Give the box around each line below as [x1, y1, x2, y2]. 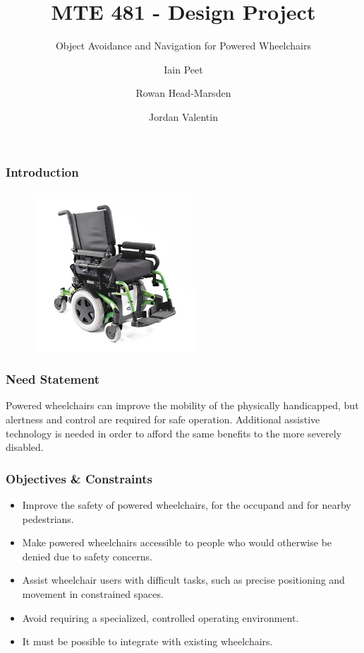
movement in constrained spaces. [22, 586, 164, 601]
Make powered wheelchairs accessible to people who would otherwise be [22, 535, 332, 550]
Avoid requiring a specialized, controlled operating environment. [22, 610, 299, 625]
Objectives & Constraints [6, 469, 152, 487]
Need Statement [6, 370, 100, 388]
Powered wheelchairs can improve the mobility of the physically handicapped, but [6, 398, 359, 413]
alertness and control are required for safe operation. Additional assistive [6, 411, 320, 426]
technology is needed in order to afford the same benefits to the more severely [6, 425, 342, 440]
